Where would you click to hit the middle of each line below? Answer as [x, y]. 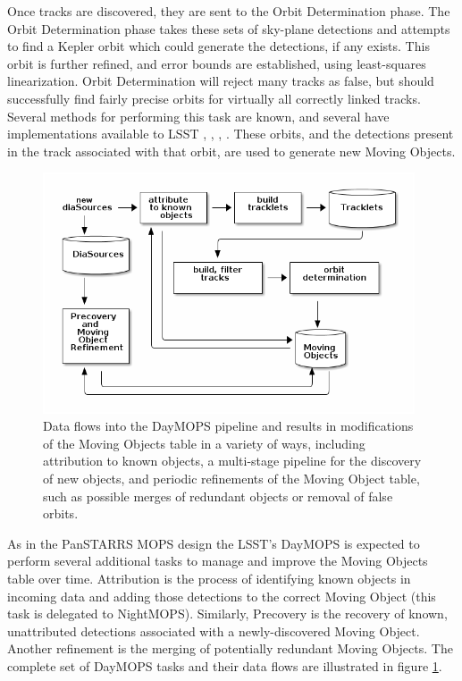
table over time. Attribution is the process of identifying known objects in [209, 578]
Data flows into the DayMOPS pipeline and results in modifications [228, 426]
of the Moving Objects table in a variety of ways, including [204, 443]
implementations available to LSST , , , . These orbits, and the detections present [231, 134]
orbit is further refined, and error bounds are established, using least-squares [217, 63]
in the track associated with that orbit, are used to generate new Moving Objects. [231, 151]
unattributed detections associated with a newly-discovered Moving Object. [214, 631]
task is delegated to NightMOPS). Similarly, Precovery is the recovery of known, [227, 614]
